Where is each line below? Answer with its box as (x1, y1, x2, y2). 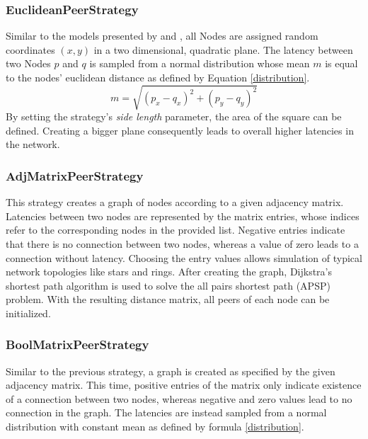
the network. (6, 137, 60, 152)
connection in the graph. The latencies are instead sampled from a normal (6, 405, 327, 420)
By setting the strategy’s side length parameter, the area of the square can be (6, 109, 342, 124)
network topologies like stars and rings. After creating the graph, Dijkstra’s (6, 264, 333, 279)
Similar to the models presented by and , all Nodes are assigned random (6, 28, 318, 43)
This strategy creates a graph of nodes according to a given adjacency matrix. (6, 195, 344, 210)
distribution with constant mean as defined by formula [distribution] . (6, 419, 304, 434)
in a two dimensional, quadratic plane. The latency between (93, 42, 353, 57)
